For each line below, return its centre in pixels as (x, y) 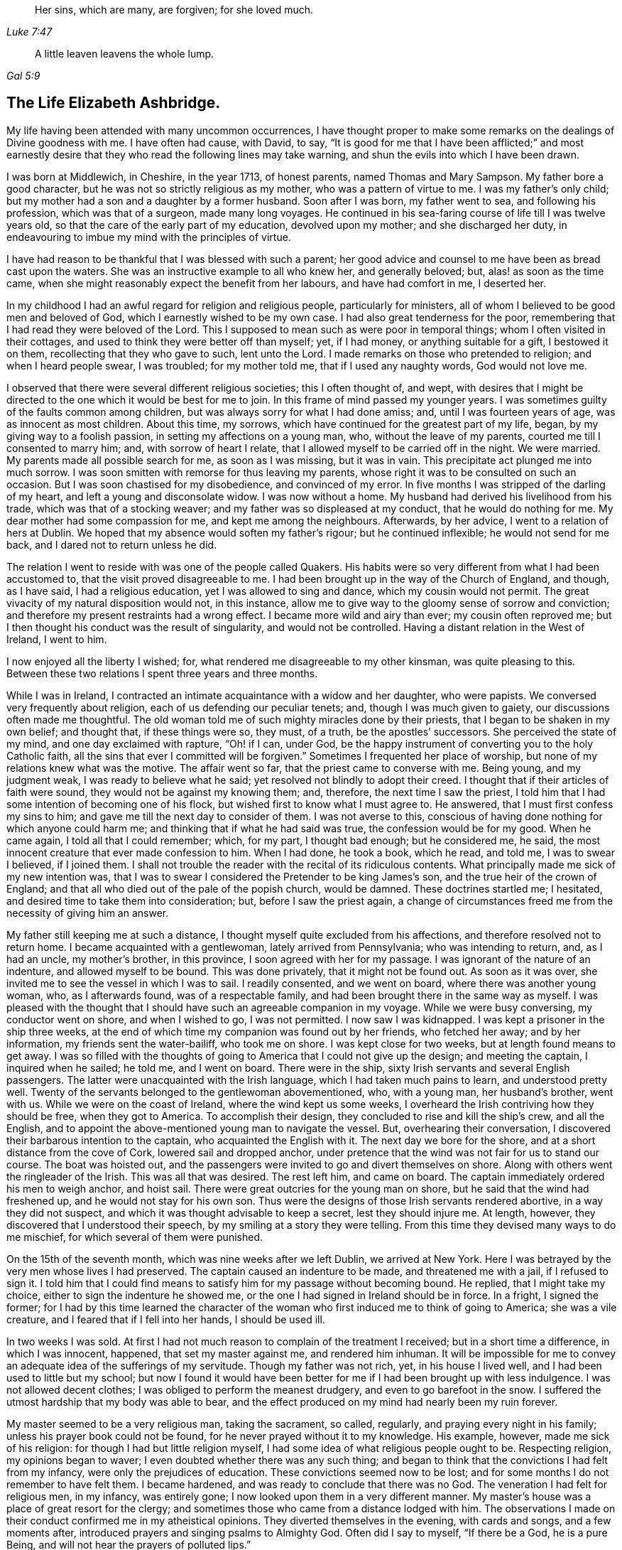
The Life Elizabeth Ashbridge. (114, 103)
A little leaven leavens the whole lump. (125, 54)
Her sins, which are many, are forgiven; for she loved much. (174, 10)
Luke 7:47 (29, 32)
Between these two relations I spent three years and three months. (162, 673)
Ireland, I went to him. (57, 639)
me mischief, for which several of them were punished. (135, 1237)
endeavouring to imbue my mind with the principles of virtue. (149, 237)
